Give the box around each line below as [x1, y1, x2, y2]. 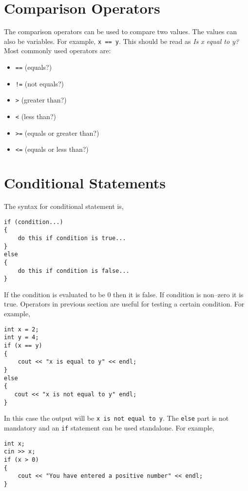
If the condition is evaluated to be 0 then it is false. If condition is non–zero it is [4, 289, 244, 299]
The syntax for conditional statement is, [4, 201, 124, 211]
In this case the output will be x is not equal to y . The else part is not [4, 413, 229, 423]
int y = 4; [4, 334, 39, 341]
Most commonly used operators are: [4, 45, 111, 56]
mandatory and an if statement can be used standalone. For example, [4, 422, 214, 432]
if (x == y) [4, 342, 42, 349]
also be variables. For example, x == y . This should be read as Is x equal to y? [4, 36, 239, 46]
